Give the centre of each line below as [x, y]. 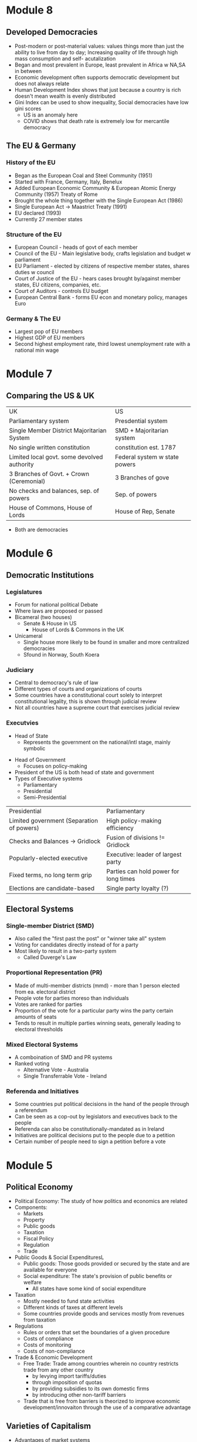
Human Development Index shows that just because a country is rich [98, 90]
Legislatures [24, 592]
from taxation [40, 1320]
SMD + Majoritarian [142, 431]
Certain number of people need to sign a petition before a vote [90, 1141]
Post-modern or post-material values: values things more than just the [99, 46]
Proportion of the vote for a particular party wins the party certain [94, 1010]
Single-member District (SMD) [50, 926]
